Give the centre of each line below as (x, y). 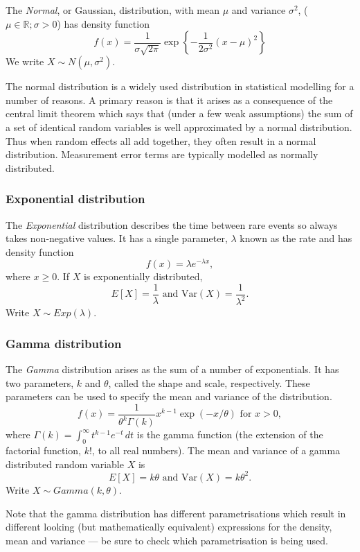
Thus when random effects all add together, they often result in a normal (161, 140)
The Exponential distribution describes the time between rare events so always (172, 224)
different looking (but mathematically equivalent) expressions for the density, (169, 527)
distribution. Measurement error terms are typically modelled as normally (162, 154)
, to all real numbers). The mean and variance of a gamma (216, 450)
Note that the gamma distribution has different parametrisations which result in (176, 513)
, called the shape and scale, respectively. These (209, 382)
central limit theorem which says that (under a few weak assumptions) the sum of (179, 113)
